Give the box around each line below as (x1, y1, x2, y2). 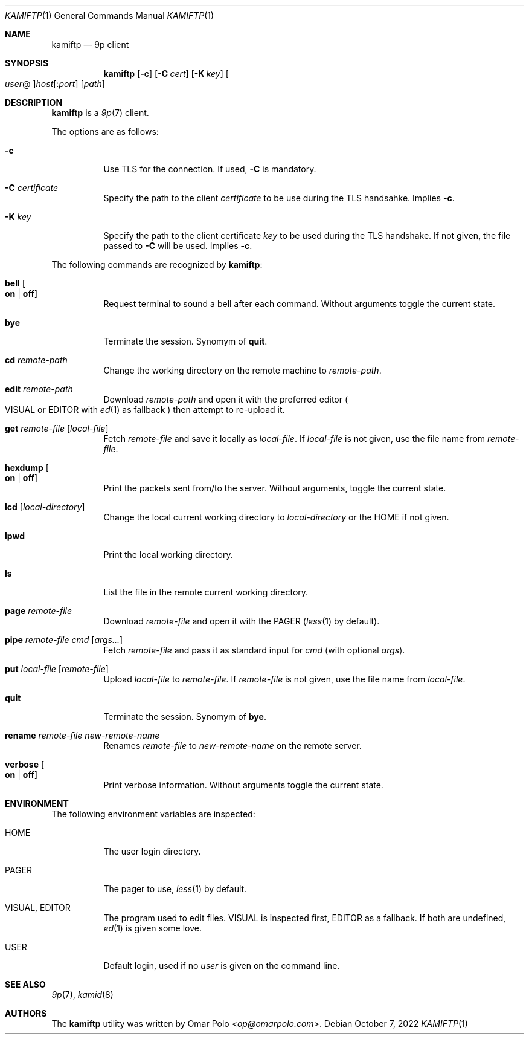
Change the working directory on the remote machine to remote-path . (103, 365, 382, 375)
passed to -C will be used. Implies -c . (103, 241, 252, 251)
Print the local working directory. (103, 549, 233, 560)
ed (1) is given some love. (103, 923, 202, 933)
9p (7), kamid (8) (51, 989, 114, 1000)
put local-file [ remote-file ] (5, 664, 109, 674)
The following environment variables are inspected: (51, 809, 255, 819)
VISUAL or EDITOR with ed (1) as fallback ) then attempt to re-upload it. (5, 404, 285, 415)
